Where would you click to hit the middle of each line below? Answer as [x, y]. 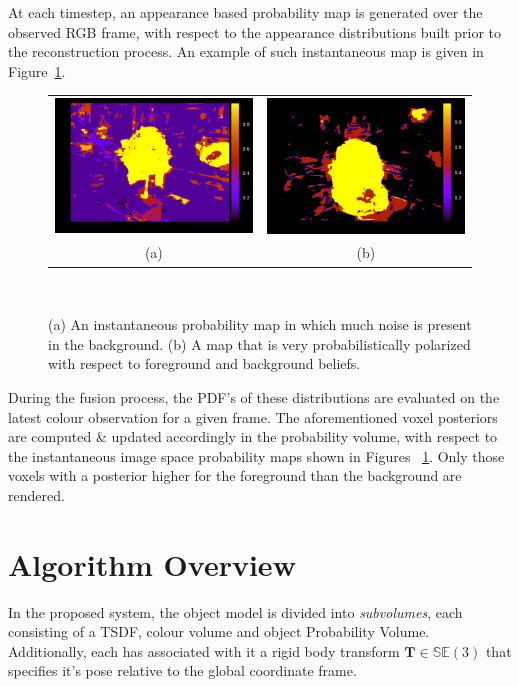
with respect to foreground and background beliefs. [204, 363]
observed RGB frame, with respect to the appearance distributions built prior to [255, 31]
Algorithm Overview [152, 563]
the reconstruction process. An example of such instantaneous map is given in [246, 51]
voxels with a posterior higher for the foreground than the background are [235, 475]
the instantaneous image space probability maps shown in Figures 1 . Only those [256, 455]
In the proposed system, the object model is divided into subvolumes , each [235, 611]
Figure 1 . [37, 70]
